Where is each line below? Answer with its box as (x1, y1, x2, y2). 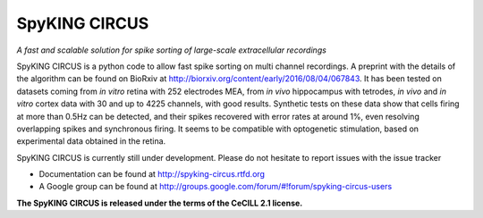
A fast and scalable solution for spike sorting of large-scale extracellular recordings (16, 45, 326, 55)
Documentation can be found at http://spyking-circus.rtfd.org (38, 169, 266, 180)
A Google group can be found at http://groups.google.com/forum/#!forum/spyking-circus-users (38, 181, 393, 192)
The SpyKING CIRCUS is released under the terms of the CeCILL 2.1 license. (16, 197, 303, 208)
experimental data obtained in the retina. (16, 136, 166, 147)
